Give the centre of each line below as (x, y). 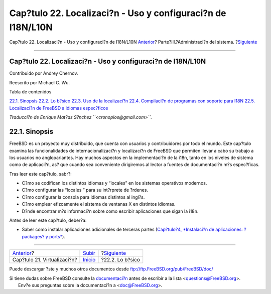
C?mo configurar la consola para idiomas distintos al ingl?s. (83, 197)
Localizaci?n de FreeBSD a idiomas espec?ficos (59, 108)
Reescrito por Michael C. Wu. (40, 82)
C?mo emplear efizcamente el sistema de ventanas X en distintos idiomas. (99, 204)
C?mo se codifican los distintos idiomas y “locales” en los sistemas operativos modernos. (114, 183)
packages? (33, 236)
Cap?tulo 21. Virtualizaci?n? (45, 260)
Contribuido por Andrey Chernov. (44, 73)
